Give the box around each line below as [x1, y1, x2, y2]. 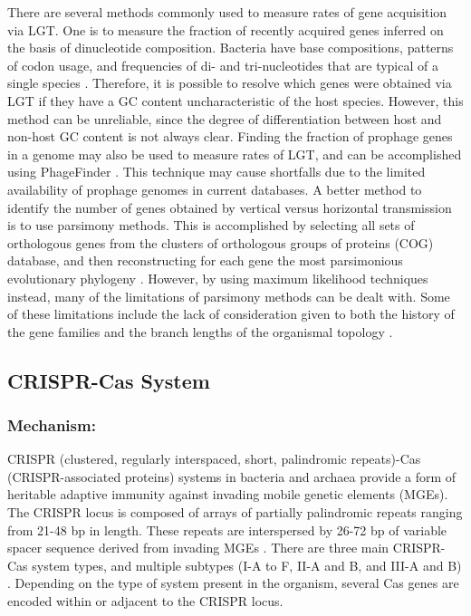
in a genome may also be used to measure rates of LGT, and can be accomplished [7, 144, 462, 163]
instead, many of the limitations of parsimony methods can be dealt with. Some [7, 286, 450, 305]
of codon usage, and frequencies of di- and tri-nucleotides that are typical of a [7, 55, 438, 74]
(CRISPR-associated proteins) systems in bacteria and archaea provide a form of [7, 467, 457, 486]
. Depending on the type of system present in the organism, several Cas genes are [7, 573, 459, 592]
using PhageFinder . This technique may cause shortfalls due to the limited [7, 162, 426, 181]
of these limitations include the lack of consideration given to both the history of [7, 304, 455, 323]
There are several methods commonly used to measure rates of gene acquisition [7, 3, 447, 21]
